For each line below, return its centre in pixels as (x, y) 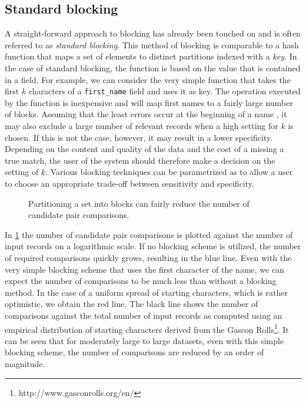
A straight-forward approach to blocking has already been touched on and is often (153, 33)
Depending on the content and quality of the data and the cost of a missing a (144, 149)
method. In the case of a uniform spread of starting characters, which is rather (146, 292)
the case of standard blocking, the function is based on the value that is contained (153, 67)
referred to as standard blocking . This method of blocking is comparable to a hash (152, 44)
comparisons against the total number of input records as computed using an (144, 315)
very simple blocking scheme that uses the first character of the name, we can (144, 269)
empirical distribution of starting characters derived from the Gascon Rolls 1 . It (147, 328)
